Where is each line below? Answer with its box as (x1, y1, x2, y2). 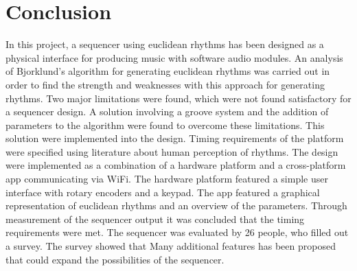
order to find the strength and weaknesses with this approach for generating (5, 77, 325, 91)
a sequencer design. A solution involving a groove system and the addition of (5, 104, 329, 119)
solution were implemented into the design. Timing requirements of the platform (5, 131, 344, 145)
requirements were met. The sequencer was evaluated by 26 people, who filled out (5, 225, 349, 239)
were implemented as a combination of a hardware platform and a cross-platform (5, 158, 346, 172)
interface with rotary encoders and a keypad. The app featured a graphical (5, 185, 320, 199)
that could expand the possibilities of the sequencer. (5, 252, 224, 266)
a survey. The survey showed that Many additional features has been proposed (5, 239, 336, 253)
